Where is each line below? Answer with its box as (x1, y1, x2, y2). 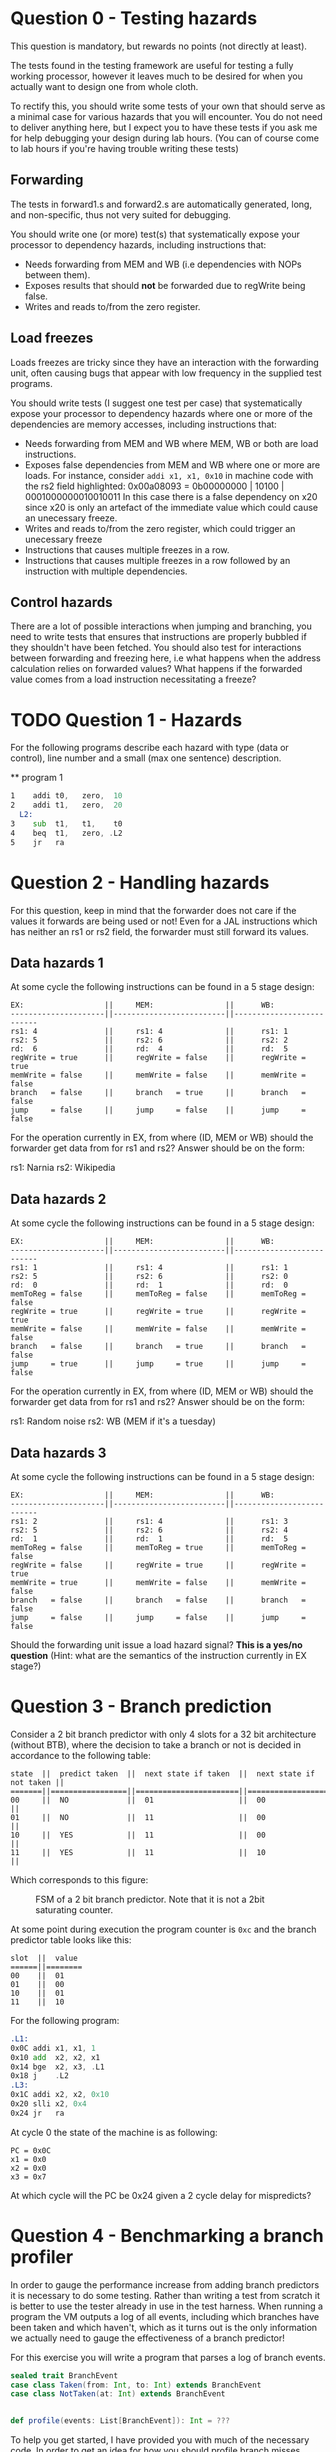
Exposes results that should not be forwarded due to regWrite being (24, 279, 306, 291)
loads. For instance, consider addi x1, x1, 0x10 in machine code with (24, 469, 314, 481)
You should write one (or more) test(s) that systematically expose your (10, 228, 300, 240)
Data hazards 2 (10, 1190, 107, 1207)
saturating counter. (35, 1903, 113, 1916)
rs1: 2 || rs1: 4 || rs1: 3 (10, 1516, 288, 1526)
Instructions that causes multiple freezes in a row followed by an (24, 554, 291, 566)
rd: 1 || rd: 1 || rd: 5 (10, 1533, 288, 1544)
